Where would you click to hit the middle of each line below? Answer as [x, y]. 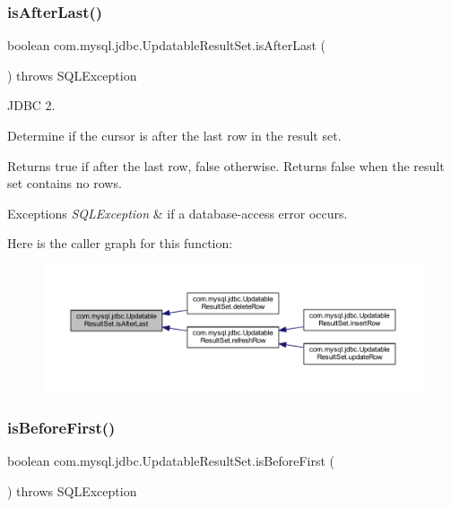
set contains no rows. [65, 183]
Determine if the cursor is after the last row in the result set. [174, 135]
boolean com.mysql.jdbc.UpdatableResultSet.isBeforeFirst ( [171, 461]
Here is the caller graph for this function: [120, 243]
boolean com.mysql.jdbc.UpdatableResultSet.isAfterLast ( [167, 45]
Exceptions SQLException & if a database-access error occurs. [178, 213]
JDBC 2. [31, 105]
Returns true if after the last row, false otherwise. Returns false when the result [226, 165]
